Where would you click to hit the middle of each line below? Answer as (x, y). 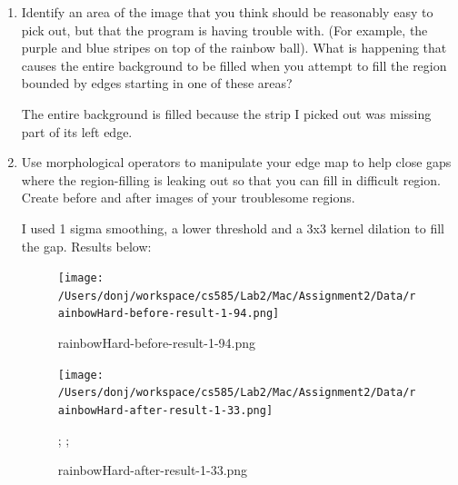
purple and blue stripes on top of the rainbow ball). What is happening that (234, 48)
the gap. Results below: (86, 246)
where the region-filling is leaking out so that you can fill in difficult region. (231, 179)
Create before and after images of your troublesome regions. (188, 198)
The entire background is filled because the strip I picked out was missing (226, 113)
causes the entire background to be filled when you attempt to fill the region (234, 65)
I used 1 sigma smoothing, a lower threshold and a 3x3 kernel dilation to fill (233, 228)
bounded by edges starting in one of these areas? (157, 83)
